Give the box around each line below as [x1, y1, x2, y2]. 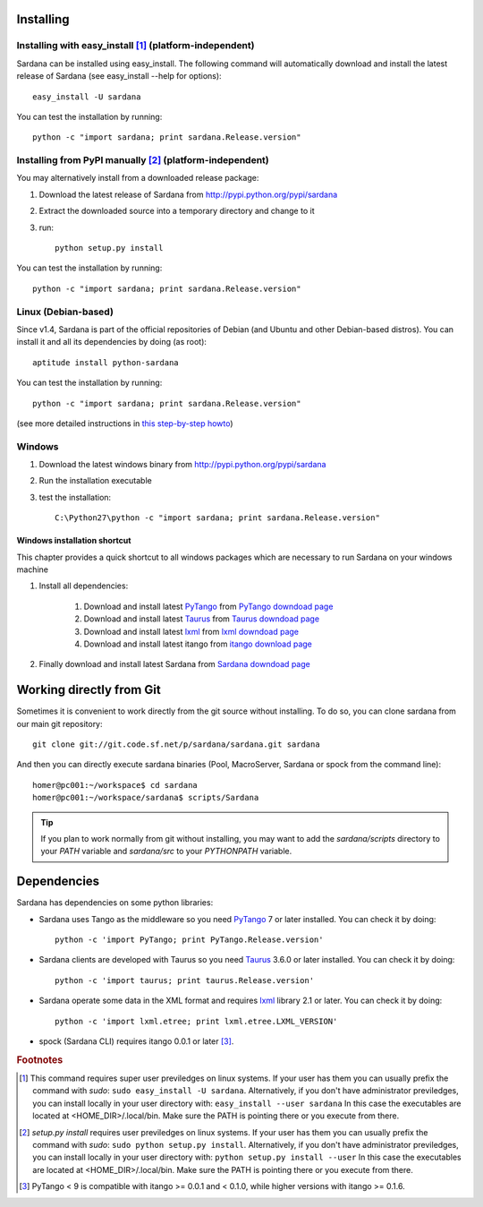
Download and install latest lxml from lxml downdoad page [83, 626, 300, 637]
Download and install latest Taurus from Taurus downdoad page [83, 613, 320, 624]
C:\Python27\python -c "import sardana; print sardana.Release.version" [55, 513, 380, 523]
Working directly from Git [16, 682, 161, 698]
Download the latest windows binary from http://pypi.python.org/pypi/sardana [38, 459, 326, 470]
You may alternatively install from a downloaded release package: [16, 173, 259, 184]
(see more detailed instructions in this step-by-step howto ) [16, 417, 233, 429]
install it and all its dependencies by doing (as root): [16, 337, 208, 347]
